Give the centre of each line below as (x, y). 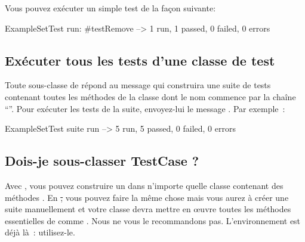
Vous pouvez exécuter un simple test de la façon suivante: (110, 8)
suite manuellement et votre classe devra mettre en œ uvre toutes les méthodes (148, 209)
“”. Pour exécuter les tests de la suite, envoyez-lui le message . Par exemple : (145, 108)
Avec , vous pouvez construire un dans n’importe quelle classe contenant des (144, 185)
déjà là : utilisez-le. (40, 232)
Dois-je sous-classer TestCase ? (102, 161)
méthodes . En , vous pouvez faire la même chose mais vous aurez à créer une (147, 197)
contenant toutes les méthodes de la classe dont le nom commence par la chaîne (150, 96)
